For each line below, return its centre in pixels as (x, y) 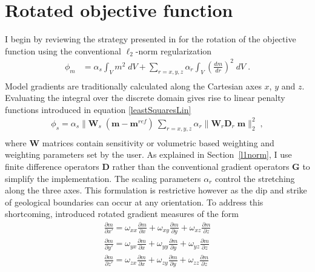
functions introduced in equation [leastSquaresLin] (98, 109)
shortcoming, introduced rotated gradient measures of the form (122, 214)
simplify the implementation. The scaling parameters (103, 178)
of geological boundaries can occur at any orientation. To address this (134, 202)
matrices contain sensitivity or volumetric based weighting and (158, 142)
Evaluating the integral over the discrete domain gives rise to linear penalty (145, 98)
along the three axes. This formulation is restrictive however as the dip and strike (156, 190)
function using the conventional (63, 50)
